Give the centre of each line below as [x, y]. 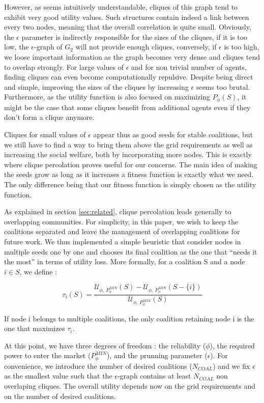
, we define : [38, 271]
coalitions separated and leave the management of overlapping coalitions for [122, 231]
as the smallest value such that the [58, 376]
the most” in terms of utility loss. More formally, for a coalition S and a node [125, 261]
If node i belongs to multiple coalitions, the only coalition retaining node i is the [129, 318]
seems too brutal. [223, 86]
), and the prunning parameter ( [157, 355]
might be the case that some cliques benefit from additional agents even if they [127, 107]
